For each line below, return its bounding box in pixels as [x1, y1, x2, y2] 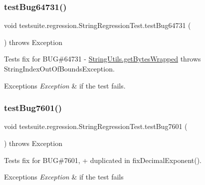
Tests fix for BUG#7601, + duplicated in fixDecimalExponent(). [4, 154, 202, 165]
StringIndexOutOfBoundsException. [4, 63, 115, 73]
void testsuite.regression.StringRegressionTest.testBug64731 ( [4, 20, 191, 30]
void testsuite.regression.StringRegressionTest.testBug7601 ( [4, 121, 188, 131]
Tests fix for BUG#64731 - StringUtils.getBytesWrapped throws [4, 53, 201, 64]
